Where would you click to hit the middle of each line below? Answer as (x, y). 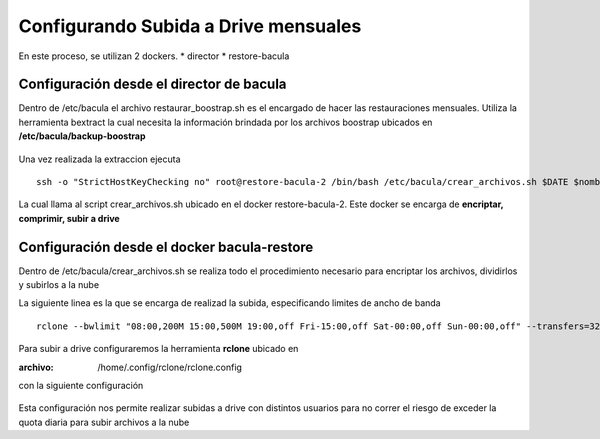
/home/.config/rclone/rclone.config (169, 367)
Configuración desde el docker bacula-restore (166, 246)
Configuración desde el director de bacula (152, 84)
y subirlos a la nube (59, 285)
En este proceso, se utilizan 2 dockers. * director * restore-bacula (154, 56)
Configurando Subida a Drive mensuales (190, 26)
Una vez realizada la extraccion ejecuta (99, 159)
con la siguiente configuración (81, 386)
